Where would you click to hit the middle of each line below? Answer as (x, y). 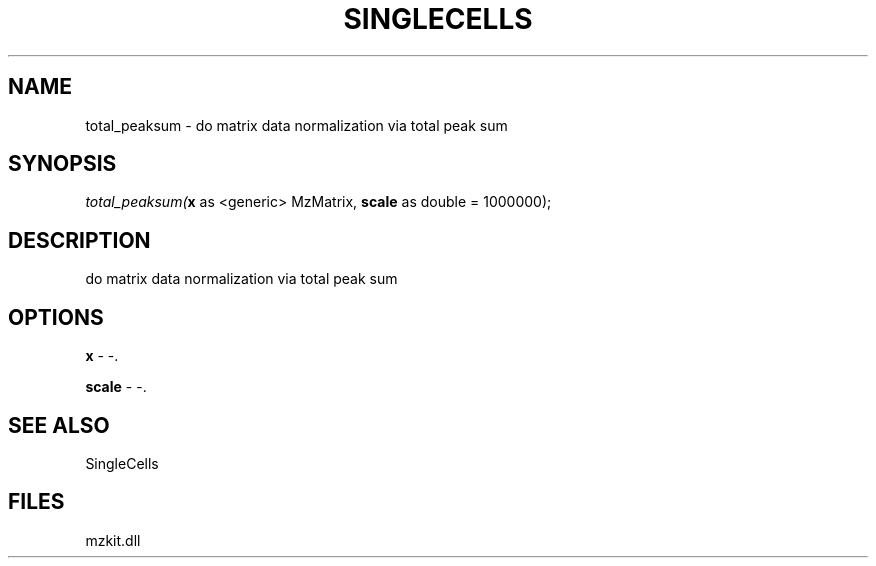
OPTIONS (56, 317)
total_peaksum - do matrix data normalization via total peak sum (296, 125)
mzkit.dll (113, 540)
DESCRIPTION (79, 240)
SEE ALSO (59, 425)
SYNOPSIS (62, 164)
